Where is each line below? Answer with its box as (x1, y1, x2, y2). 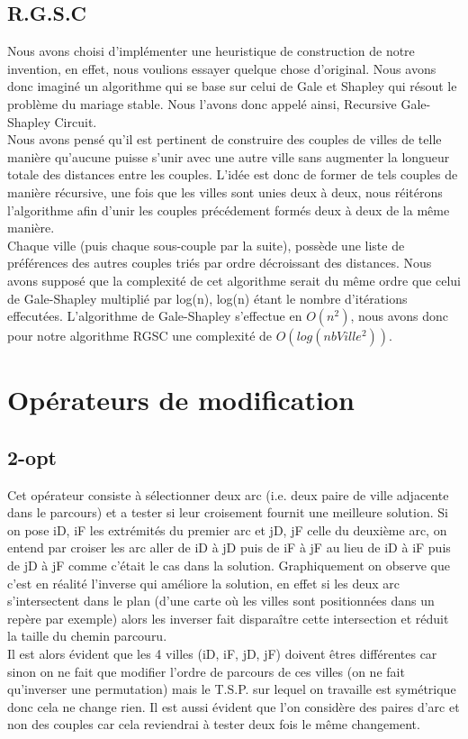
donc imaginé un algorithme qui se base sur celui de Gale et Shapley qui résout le (7, 77, 457, 96)
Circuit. (54, 112, 97, 131)
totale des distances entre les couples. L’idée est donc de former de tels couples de (7, 165, 458, 184)
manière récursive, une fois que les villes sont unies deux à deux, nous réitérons (7, 182, 443, 201)
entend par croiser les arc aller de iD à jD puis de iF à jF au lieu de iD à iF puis (7, 538, 451, 557)
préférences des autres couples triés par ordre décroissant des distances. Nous (7, 253, 432, 272)
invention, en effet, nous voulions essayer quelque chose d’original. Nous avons (7, 59, 436, 78)
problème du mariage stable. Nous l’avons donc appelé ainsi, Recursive (7, 94, 397, 113)
